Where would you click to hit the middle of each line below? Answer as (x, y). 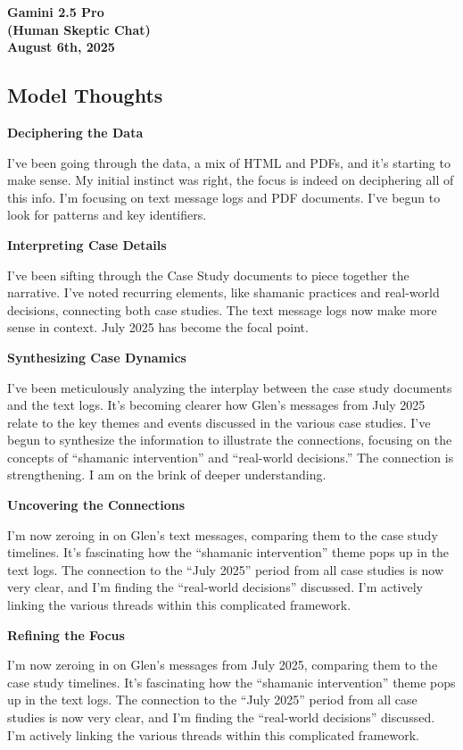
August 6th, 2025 (61, 47)
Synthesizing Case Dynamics (97, 357)
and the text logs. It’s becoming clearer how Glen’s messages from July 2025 (216, 405)
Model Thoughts (85, 95)
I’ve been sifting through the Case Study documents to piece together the (208, 275)
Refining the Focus (66, 634)
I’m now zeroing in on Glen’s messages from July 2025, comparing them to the (223, 665)
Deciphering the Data (75, 132)
